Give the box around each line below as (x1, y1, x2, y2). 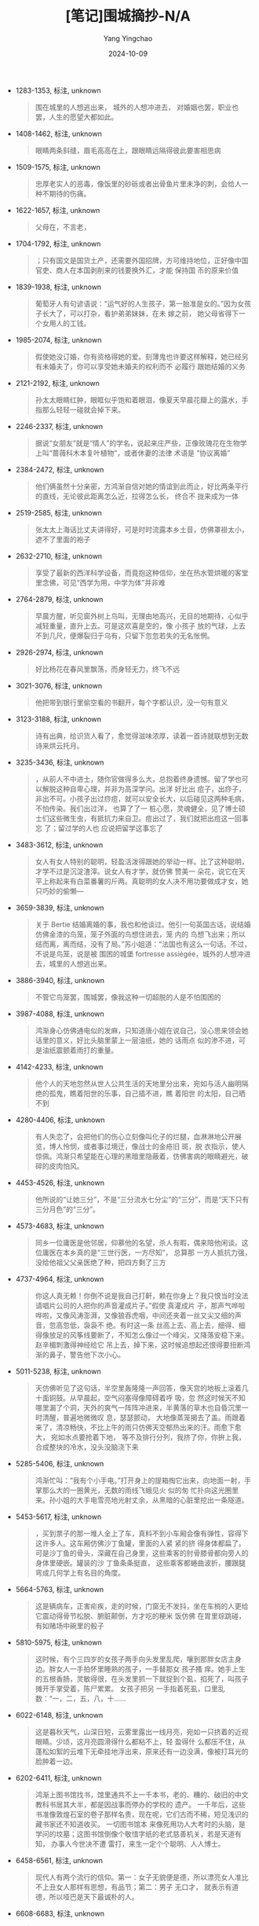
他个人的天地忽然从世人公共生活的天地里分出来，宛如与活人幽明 (35, 1078, 242, 1088)
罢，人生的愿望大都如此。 (35, 112, 119, 122)
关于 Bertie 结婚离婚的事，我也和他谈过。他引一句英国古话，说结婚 (35, 919, 251, 929)
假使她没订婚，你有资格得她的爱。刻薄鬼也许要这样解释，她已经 (35, 351, 242, 361)
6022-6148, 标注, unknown (15, 1710, 104, 1719)
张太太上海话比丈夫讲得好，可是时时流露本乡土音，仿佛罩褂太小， (35, 524, 249, 534)
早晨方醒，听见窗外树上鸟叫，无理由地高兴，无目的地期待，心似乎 (35, 611, 249, 621)
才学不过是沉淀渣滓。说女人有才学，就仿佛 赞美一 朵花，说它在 (35, 866, 239, 876)
